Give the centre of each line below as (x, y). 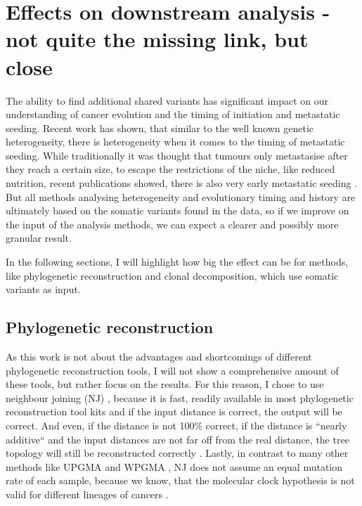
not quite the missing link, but (157, 39)
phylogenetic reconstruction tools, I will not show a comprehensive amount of (172, 370)
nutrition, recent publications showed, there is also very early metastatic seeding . (181, 183)
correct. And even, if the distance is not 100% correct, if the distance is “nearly (176, 425)
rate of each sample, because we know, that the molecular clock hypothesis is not (180, 480)
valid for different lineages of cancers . (87, 494)
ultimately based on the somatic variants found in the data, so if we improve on (177, 210)
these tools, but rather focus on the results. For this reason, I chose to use (165, 384)
